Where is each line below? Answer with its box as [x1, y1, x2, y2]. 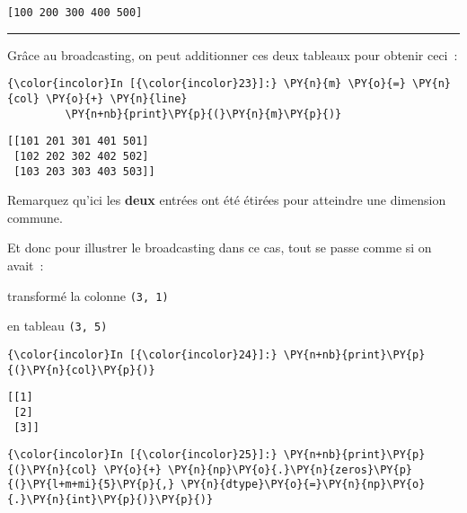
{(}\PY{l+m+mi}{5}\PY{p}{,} [7, 478, 175, 491]
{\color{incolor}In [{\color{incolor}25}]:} [7, 448, 278, 462]
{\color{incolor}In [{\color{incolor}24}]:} [7, 348, 278, 361]
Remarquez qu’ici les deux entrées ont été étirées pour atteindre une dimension [7, 190, 446, 209]
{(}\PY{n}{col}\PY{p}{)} [7, 363, 155, 376]
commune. [7, 208, 63, 226]
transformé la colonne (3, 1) [7, 286, 169, 305]
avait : [7, 255, 44, 274]
